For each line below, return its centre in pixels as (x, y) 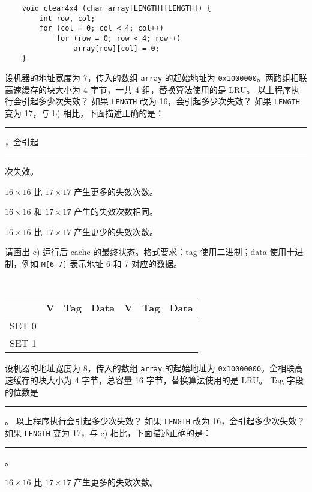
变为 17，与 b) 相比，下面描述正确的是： (85, 112)
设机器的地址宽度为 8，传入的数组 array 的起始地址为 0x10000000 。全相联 (150, 368)
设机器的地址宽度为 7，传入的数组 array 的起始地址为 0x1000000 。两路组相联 (156, 77)
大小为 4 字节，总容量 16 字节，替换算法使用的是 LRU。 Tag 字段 (175, 379)
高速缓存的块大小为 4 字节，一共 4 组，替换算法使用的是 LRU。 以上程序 (148, 89)
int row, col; (67, 18)
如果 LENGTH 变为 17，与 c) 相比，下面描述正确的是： (108, 432)
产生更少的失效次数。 (116, 231)
